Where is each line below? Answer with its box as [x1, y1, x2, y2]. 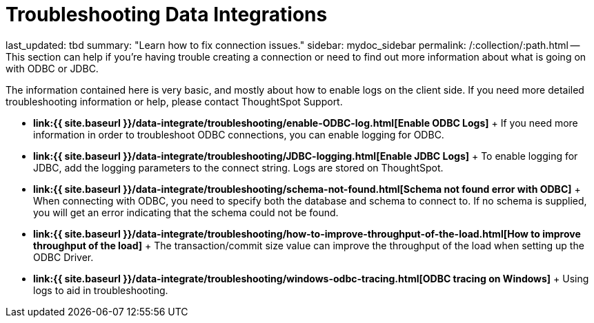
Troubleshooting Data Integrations [6, 3, 328, 26]
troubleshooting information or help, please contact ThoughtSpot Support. [6, 95, 343, 107]
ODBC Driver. [33, 251, 94, 263]
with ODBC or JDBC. [6, 62, 99, 74]
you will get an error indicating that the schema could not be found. [33, 206, 339, 218]
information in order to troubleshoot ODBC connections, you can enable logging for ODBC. [33, 128, 444, 140]
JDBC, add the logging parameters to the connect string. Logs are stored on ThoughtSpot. [33, 161, 444, 174]
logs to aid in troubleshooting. [33, 284, 168, 296]
